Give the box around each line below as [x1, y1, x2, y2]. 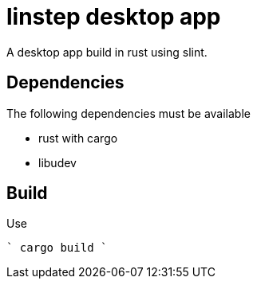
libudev [38, 155, 77, 170]
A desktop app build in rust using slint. [6, 45, 208, 59]
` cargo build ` [6, 241, 108, 255]
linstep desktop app [6, 3, 221, 30]
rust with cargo [38, 131, 118, 145]
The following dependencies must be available [6, 106, 251, 120]
